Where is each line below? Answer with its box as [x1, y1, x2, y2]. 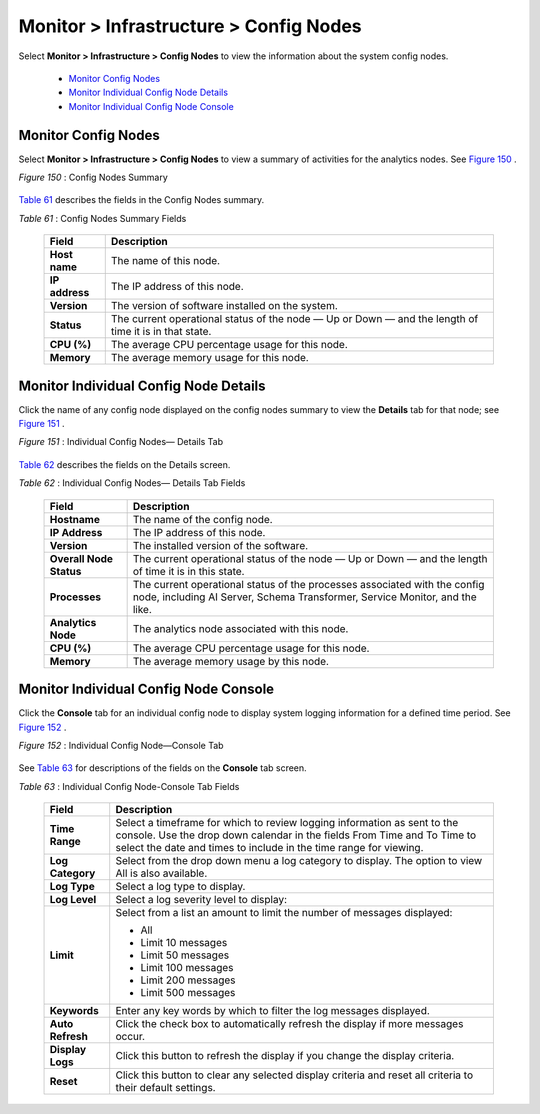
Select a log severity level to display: [115, 893, 288, 907]
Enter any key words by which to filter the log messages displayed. [115, 1004, 430, 1018]
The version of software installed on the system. [110, 299, 339, 313]
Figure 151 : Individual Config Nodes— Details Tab [18, 436, 224, 448]
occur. [115, 1030, 145, 1044]
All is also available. [115, 866, 208, 880]
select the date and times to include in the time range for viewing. [115, 841, 424, 855]
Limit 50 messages [140, 948, 230, 962]
